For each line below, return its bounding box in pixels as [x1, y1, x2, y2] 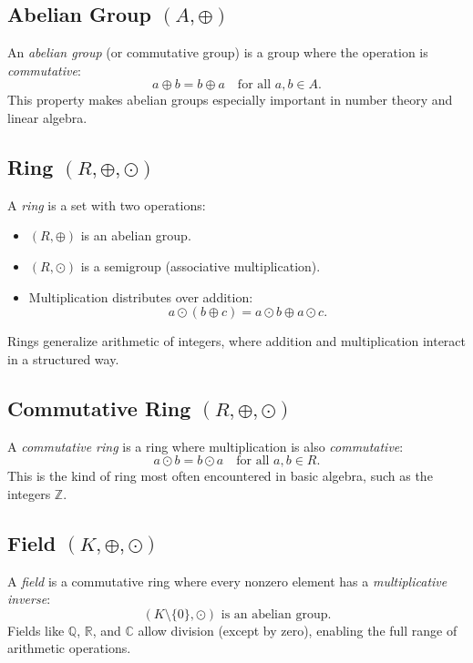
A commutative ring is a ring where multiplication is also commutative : [7, 436, 404, 455]
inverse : [7, 589, 51, 608]
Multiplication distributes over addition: [28, 287, 253, 306]
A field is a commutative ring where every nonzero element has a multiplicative [7, 571, 447, 590]
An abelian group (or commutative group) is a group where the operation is [7, 43, 428, 62]
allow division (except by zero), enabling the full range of [138, 620, 458, 639]
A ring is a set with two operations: [7, 195, 206, 214]
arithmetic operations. [7, 638, 131, 658]
